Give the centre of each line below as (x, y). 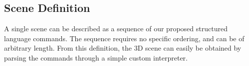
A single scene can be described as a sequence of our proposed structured (116, 29)
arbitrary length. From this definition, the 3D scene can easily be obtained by (123, 48)
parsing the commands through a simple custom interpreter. (96, 57)
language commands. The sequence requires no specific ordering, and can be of (124, 38)
